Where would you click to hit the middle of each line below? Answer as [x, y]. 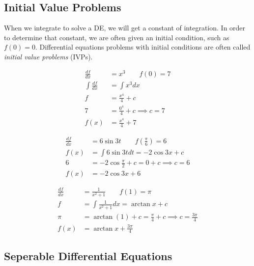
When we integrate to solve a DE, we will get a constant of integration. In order [125, 28]
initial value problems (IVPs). [48, 56]
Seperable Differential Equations [88, 255]
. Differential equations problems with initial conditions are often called [143, 47]
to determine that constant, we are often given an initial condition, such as [117, 37]
